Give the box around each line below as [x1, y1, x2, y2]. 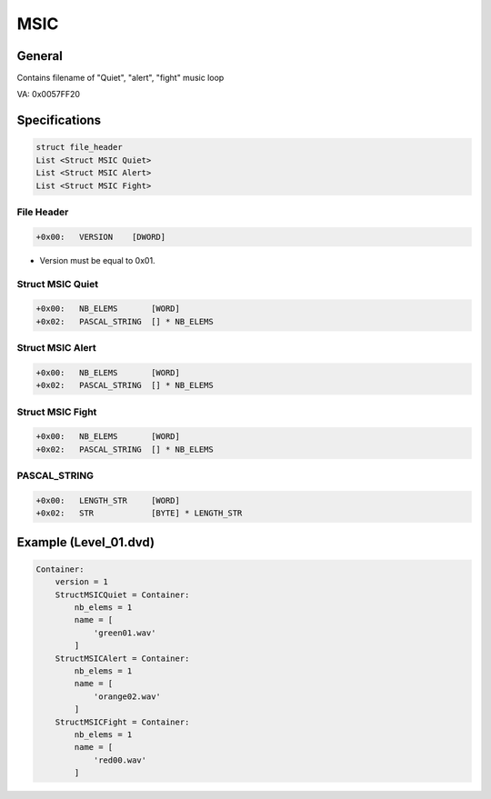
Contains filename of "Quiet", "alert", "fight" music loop [16, 73, 225, 84]
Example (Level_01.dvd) [16, 534, 155, 550]
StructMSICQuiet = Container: [55, 589, 190, 600]
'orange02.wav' [93, 691, 161, 702]
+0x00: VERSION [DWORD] [35, 232, 166, 242]
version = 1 [55, 577, 109, 587]
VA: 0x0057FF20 [16, 89, 81, 100]
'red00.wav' [93, 754, 147, 765]
